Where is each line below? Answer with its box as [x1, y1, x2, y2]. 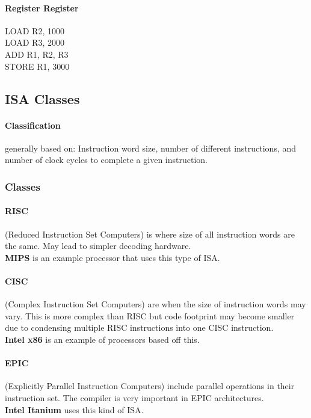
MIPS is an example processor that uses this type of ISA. [5, 251, 220, 263]
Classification [5, 118, 61, 131]
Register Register [5, 1, 79, 14]
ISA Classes [5, 89, 80, 108]
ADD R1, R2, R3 [5, 48, 69, 60]
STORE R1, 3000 [5, 60, 70, 72]
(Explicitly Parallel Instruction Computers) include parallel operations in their [5, 380, 295, 392]
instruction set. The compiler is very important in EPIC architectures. [5, 391, 264, 404]
